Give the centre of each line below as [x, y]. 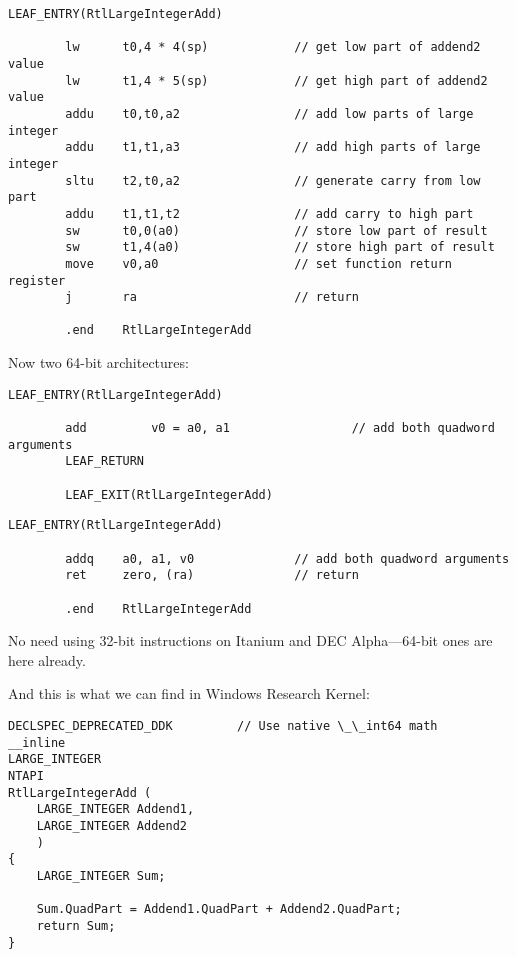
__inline [37, 742]
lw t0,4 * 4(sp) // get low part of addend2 [273, 47]
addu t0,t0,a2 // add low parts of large [269, 113]
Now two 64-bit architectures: [98, 362]
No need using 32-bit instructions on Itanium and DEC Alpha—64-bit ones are [250, 640]
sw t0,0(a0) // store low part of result [276, 230]
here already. [47, 659]
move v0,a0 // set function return [258, 263]
